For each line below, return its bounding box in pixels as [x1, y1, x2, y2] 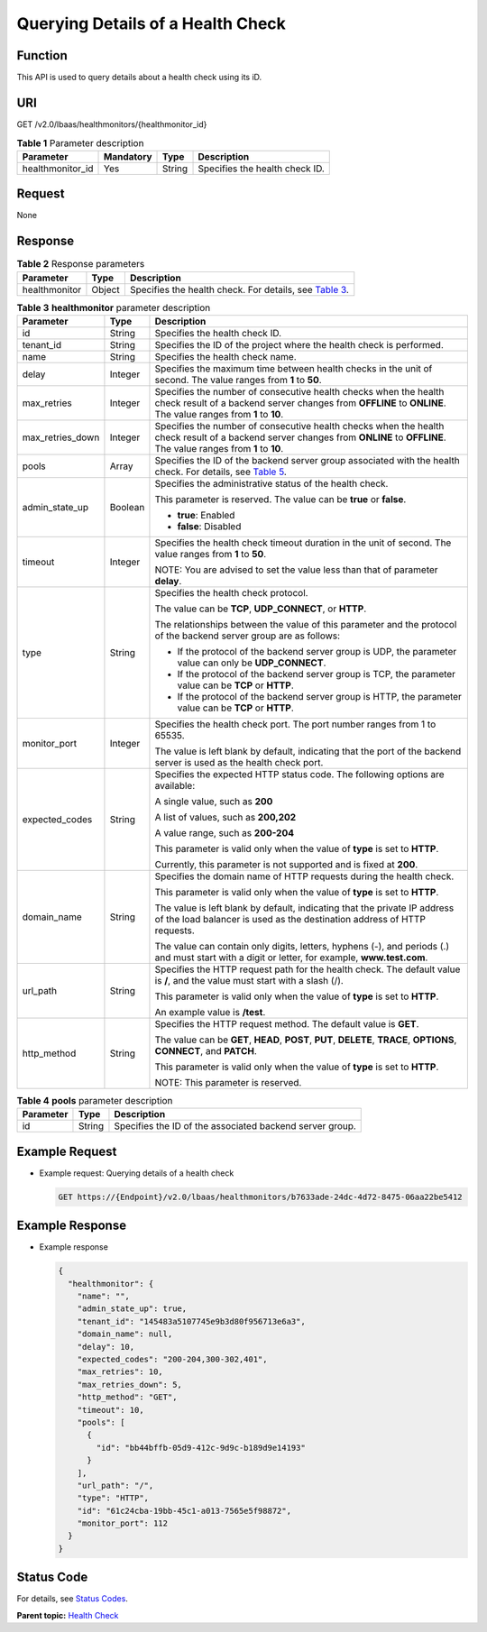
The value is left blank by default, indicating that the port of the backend [154, 745, 462, 757]
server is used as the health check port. [154, 756, 324, 768]
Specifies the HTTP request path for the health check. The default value [154, 963, 461, 976]
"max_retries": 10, [77, 1367, 164, 1377]
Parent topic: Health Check [16, 1609, 119, 1620]
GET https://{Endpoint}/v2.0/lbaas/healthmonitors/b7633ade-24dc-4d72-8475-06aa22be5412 [58, 1191, 464, 1202]
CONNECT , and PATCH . [154, 1044, 257, 1057]
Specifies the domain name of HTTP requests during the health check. [154, 870, 455, 883]
